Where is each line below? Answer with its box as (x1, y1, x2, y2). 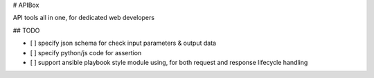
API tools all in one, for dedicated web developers (12, 14, 155, 22)
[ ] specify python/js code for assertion (30, 48, 142, 57)
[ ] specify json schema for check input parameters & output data (30, 39, 217, 48)
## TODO (12, 26, 40, 35)
